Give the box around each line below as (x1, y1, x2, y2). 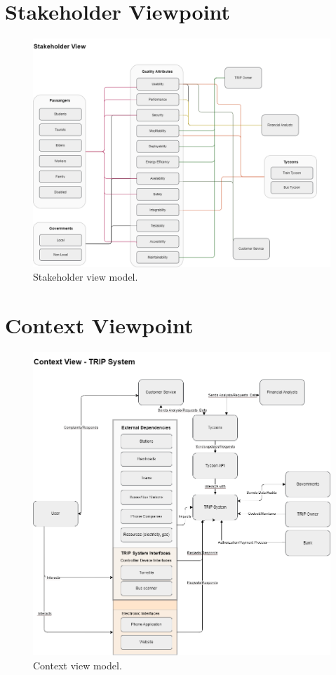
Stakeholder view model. (33, 269, 138, 284)
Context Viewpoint (5, 310, 194, 339)
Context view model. (33, 657, 122, 672)
